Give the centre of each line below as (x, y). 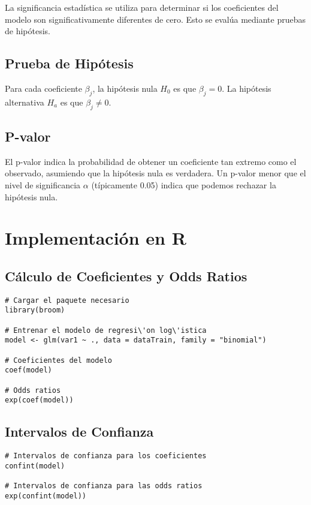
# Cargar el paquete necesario (67, 300)
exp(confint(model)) (46, 496)
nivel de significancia (43, 184)
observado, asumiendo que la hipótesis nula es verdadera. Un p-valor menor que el (155, 173)
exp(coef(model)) (39, 400)
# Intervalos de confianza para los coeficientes (106, 456)
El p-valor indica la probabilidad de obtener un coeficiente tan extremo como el (151, 161)
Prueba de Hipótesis (69, 63)
